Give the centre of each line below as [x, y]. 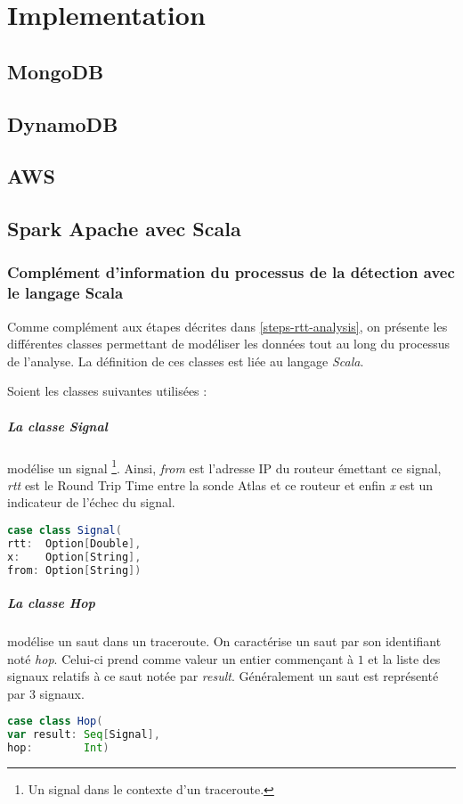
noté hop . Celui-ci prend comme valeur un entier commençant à [181, 658]
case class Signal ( [65, 531]
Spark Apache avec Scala [124, 229]
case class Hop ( [55, 722]
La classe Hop [51, 603]
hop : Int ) [58, 748]
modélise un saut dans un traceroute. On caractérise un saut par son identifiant [224, 641]
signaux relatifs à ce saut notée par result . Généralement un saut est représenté [223, 676]
